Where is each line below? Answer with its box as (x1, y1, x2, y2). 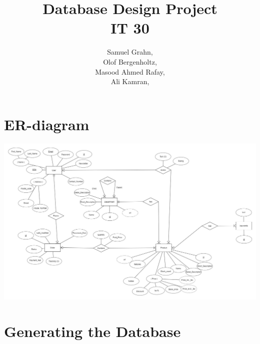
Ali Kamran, (110, 76, 149, 87)
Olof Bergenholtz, (103, 56, 157, 67)
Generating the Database (4, 320, 181, 341)
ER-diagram (4, 114, 89, 134)
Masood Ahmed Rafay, (95, 66, 165, 77)
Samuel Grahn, (107, 47, 153, 57)
